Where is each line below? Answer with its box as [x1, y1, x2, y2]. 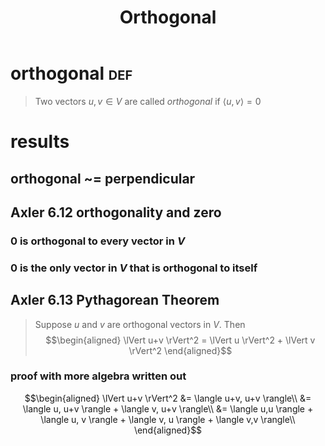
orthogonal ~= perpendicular [10, 170, 196, 187]
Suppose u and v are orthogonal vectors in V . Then [34, 318, 246, 330]
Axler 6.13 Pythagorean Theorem [10, 292, 220, 309]
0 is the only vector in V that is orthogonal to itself [10, 261, 258, 275]
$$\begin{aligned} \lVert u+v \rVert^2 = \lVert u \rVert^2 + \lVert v [45, 334, 316, 346]
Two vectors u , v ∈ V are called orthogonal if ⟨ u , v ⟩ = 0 [34, 95, 262, 107]
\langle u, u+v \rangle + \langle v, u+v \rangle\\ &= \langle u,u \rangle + [22, 402, 314, 415]
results [10, 131, 70, 153]
